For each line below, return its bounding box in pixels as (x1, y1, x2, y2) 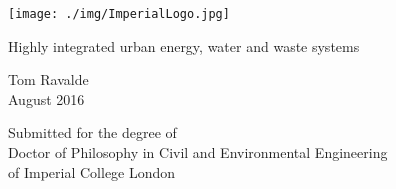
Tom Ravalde (8, 69, 89, 90)
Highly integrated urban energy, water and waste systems (8, 35, 360, 56)
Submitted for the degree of (8, 122, 177, 143)
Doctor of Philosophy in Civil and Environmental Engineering (8, 142, 388, 163)
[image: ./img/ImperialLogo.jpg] (8, 7, 230, 21)
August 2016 (8, 88, 85, 109)
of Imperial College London (8, 161, 176, 182)
